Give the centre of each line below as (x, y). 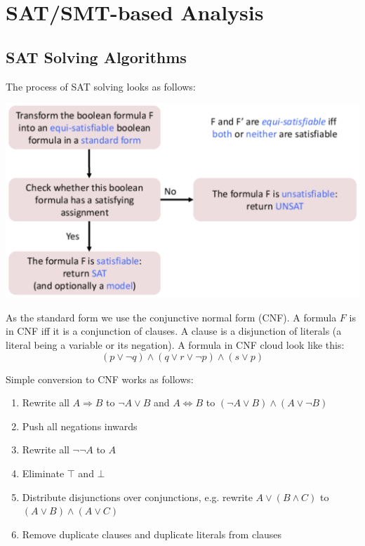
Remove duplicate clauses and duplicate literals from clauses (152, 534)
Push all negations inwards (80, 426)
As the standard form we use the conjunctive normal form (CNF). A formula (171, 317)
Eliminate (43, 473)
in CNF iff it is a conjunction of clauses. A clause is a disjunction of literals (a (174, 331)
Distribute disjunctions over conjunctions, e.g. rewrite (137, 497)
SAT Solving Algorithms (96, 56)
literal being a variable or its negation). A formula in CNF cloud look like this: (175, 345)
